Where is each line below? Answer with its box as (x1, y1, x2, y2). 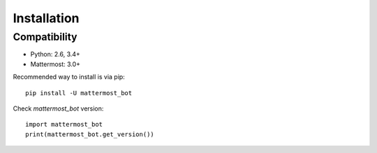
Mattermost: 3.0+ (30, 60, 80, 68)
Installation (13, 10, 80, 26)
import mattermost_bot (25, 120, 103, 129)
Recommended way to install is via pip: (13, 73, 125, 81)
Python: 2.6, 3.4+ (30, 50, 80, 58)
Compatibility (13, 31, 77, 43)
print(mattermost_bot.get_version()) (25, 130, 155, 138)
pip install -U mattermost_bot (25, 89, 133, 97)
